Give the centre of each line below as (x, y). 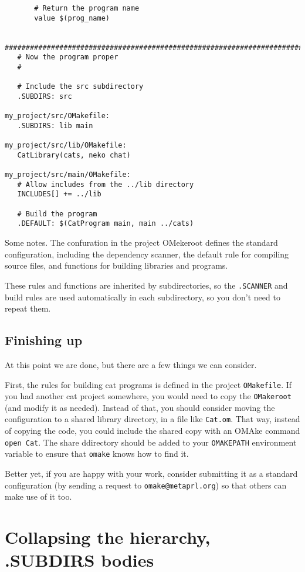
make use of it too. (38, 496)
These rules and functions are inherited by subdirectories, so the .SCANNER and (146, 285)
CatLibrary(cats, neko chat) (74, 155)
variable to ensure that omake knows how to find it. (97, 454)
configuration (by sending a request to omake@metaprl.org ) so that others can (146, 485)
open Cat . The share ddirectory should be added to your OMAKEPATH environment (151, 442)
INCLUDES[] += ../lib (59, 194)
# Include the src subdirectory (80, 87)
